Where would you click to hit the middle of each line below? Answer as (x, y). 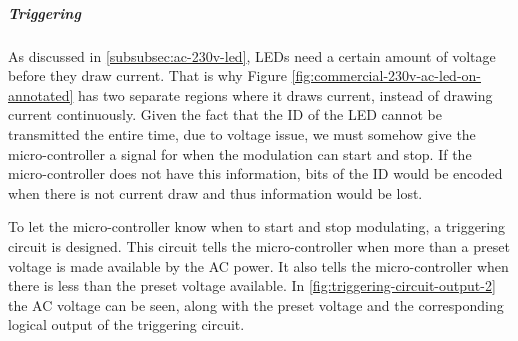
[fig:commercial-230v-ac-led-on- (386, 75)
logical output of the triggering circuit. (126, 324)
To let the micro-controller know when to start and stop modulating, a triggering (257, 226)
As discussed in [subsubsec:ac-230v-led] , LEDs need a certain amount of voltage (252, 55)
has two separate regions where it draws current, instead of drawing (285, 94)
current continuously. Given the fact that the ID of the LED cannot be (225, 114)
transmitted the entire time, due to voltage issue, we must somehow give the (242, 133)
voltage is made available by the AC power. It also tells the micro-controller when (258, 265)
